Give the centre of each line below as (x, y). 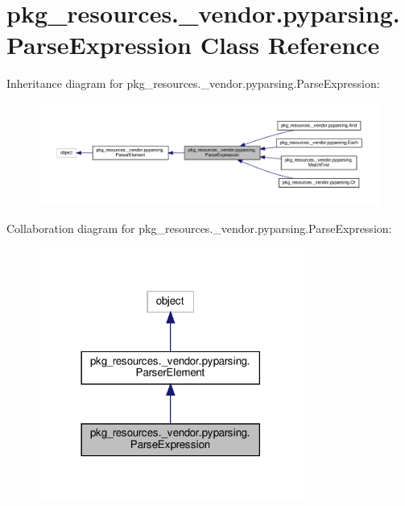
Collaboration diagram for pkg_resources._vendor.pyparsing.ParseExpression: (199, 228)
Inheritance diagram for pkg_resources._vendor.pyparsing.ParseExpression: (193, 83)
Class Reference (290, 45)
